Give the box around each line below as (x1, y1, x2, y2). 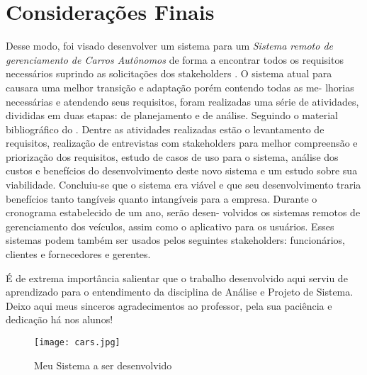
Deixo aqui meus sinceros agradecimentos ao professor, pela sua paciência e (6, 298, 332, 313)
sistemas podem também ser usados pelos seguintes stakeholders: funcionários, (6, 233, 345, 247)
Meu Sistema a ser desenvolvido (34, 357, 172, 372)
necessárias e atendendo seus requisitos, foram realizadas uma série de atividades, (6, 94, 359, 108)
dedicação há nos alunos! (6, 312, 113, 327)
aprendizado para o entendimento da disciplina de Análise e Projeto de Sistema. (6, 284, 354, 299)
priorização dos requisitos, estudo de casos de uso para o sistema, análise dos (6, 149, 339, 164)
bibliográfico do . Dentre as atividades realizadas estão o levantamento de (6, 121, 324, 136)
